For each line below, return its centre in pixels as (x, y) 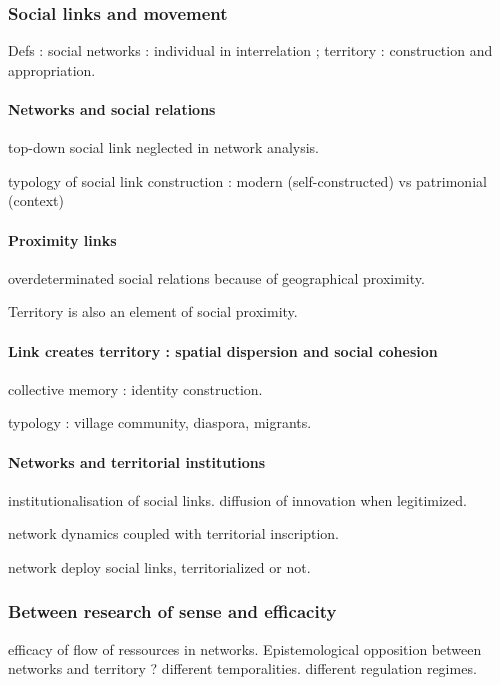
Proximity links (62, 239)
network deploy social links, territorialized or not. (159, 566)
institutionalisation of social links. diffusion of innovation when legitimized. (237, 499)
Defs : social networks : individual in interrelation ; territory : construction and (250, 50)
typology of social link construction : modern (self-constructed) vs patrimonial (247, 180)
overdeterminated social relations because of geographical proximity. (216, 277)
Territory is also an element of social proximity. (153, 311)
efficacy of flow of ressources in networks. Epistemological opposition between (245, 648)
